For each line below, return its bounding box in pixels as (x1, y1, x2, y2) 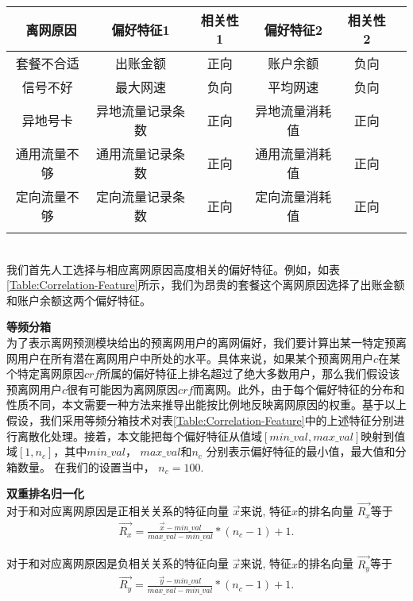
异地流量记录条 (96, 102, 186, 120)
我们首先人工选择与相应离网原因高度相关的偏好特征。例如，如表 (6, 260, 340, 277)
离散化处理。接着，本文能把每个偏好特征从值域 (17, 427, 262, 444)
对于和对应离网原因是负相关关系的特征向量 (6, 555, 229, 572)
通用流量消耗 (255, 144, 332, 163)
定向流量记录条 (96, 187, 186, 206)
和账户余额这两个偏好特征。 (6, 291, 151, 308)
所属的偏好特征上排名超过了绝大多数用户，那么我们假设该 (99, 365, 400, 382)
